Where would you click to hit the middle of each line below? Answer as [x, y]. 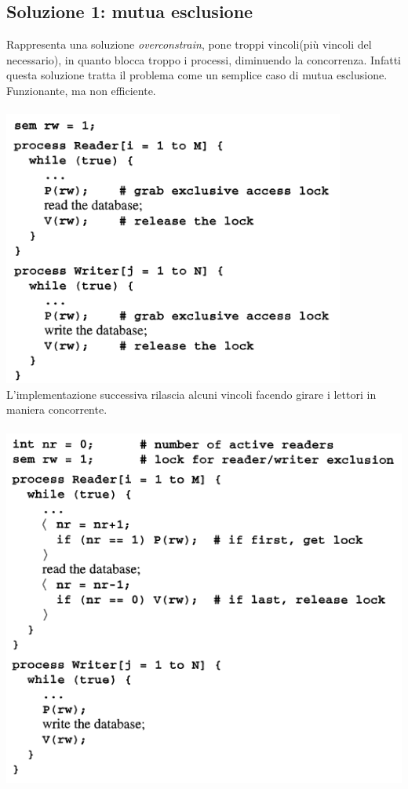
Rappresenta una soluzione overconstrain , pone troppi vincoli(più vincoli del [189, 44]
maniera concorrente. [57, 409]
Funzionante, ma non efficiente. [81, 90]
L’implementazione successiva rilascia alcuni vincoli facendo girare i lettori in [191, 394]
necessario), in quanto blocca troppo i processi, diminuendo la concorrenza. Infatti [204, 59]
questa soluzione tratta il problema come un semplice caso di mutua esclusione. [197, 75]
